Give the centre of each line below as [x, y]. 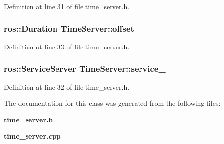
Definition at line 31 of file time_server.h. [67, 6]
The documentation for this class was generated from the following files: [112, 103]
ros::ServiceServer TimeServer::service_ [85, 68]
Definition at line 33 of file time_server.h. [67, 46]
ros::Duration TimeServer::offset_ [73, 28]
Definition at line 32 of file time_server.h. [67, 86]
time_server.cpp [32, 136]
